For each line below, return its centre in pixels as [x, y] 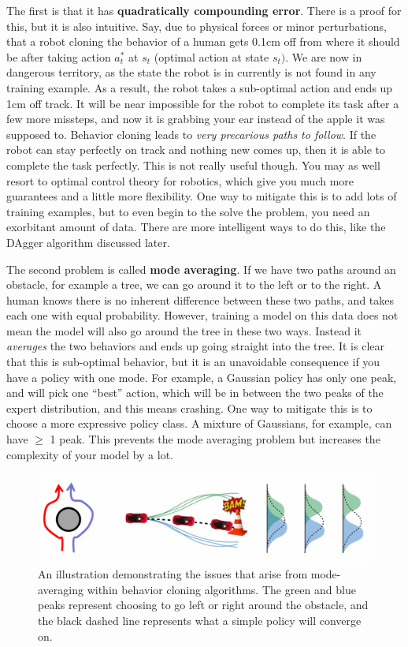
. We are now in [324, 56]
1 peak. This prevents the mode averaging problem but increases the [215, 439]
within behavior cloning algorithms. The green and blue [221, 589]
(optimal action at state [211, 56]
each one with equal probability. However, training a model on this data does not [202, 315]
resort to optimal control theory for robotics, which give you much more [180, 180]
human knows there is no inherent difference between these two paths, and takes [200, 299]
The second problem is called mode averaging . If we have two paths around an [201, 269]
